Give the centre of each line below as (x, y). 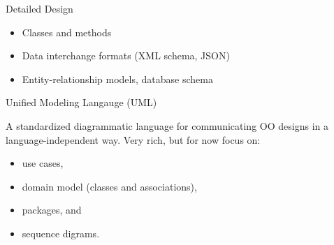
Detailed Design (39, 8)
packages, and (52, 210)
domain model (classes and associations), (109, 186)
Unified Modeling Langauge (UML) (81, 102)
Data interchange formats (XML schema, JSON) (126, 55)
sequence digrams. (61, 233)
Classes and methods (67, 32)
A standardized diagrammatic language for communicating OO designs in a (167, 125)
